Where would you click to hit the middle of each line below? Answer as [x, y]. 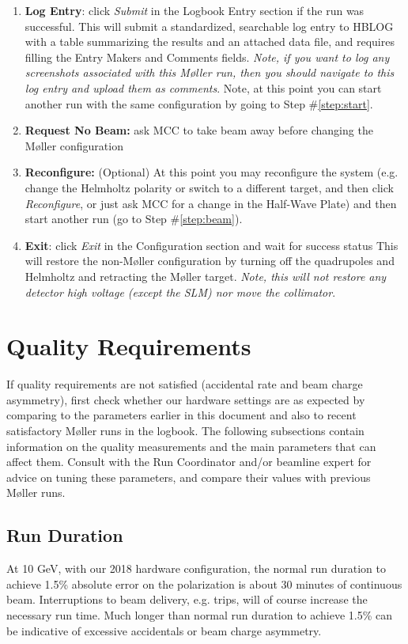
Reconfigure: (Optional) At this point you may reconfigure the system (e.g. [212, 172]
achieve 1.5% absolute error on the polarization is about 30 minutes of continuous [204, 583]
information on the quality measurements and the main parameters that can [191, 446]
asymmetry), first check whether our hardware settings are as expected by [186, 399]
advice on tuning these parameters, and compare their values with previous [189, 477]
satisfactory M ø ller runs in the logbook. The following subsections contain [185, 430]
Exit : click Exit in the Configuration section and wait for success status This [212, 245]
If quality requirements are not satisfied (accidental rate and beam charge [185, 384]
